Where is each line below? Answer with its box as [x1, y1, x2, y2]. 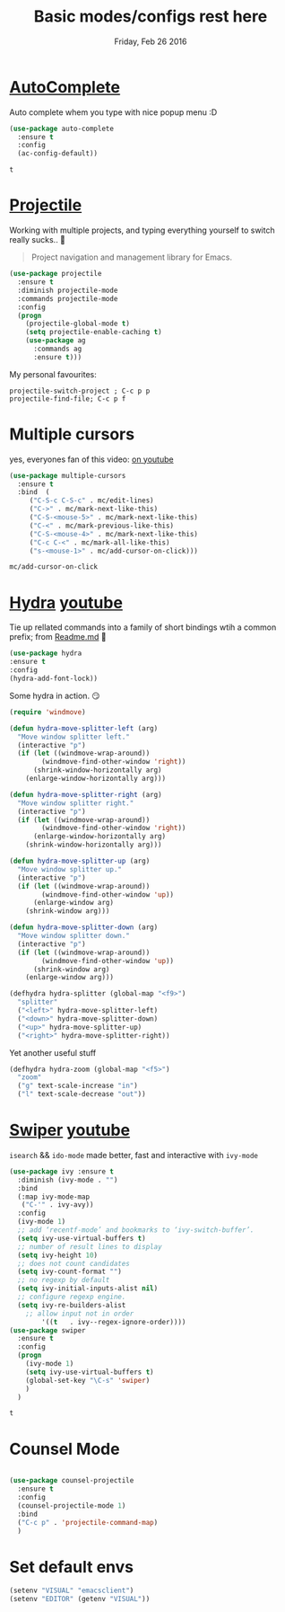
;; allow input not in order [25, 1309, 134, 1318]
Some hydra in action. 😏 [9, 690, 100, 701]
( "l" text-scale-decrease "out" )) [17, 1090, 146, 1099]
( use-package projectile [9, 270, 102, 279]
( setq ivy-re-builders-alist [17, 1300, 126, 1309]
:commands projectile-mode [17, 294, 118, 303]
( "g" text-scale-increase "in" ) [17, 1081, 139, 1091]
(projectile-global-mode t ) [25, 319, 130, 329]
